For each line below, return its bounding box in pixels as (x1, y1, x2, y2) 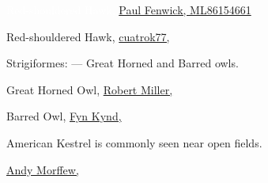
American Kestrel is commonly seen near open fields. (6, 134, 262, 151)
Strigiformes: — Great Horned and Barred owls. (6, 55, 239, 71)
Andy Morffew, (6, 161, 79, 177)
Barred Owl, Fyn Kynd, (6, 108, 122, 124)
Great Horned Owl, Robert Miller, (6, 81, 173, 97)
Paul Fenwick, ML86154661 (119, 2, 251, 17)
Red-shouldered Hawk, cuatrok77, (6, 28, 170, 44)
